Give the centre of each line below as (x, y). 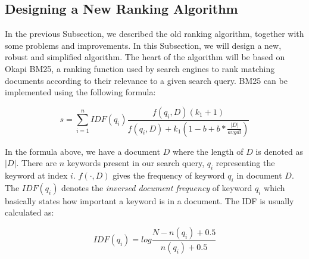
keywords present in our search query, (136, 163)
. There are (37, 163)
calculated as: (29, 212)
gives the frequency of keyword (169, 175)
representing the (245, 163)
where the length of (208, 151)
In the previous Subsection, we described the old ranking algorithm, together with (154, 34)
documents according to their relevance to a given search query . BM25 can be (146, 80)
